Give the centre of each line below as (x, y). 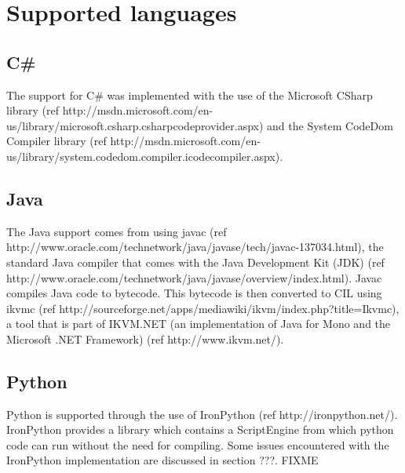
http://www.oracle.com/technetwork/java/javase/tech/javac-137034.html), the (195, 247)
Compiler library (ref (57, 141)
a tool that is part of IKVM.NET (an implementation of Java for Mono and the (199, 324)
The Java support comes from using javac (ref (117, 231)
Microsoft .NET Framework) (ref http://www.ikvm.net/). (145, 338)
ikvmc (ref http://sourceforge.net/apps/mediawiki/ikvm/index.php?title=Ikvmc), (203, 308)
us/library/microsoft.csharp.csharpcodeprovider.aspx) (135, 125)
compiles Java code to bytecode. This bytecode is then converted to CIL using (194, 293)
